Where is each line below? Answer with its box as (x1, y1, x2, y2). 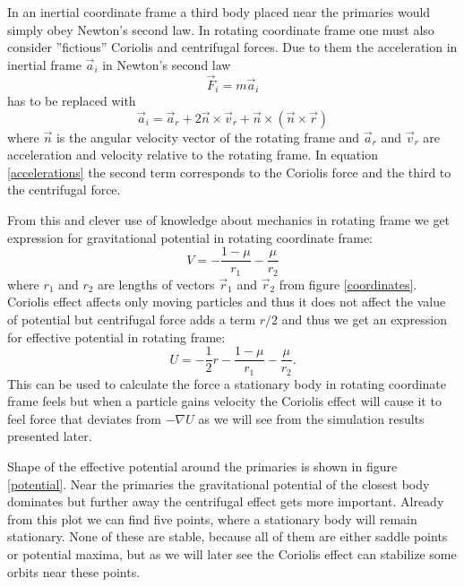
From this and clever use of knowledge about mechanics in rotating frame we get (7, 211, 451, 229)
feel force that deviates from (7, 409, 162, 427)
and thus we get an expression (281, 309, 447, 328)
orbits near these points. (7, 562, 141, 581)
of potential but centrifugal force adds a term (7, 309, 256, 328)
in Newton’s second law (102, 55, 231, 73)
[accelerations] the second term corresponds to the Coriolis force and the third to (7, 162, 451, 181)
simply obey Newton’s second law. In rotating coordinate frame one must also (7, 20, 434, 39)
